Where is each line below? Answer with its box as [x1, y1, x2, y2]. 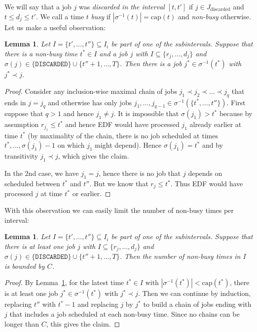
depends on [188, 168, 222, 178]
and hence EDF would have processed [65, 119, 180, 129]
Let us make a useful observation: [4, 22, 106, 32]
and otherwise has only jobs [48, 97, 132, 107]
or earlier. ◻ [72, 188, 111, 199]
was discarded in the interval [78, 1, 165, 11]
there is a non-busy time [4, 48, 78, 58]
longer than [4, 318, 39, 329]
